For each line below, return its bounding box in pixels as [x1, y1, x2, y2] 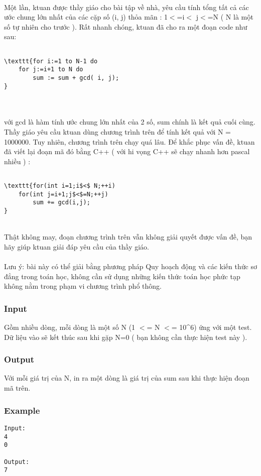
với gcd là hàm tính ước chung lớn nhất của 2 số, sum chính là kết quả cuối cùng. [4, 116, 255, 127]
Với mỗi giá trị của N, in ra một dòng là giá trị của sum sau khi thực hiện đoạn [4, 373, 249, 383]
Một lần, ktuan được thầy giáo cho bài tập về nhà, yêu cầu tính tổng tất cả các [4, 2, 249, 12]
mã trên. [4, 383, 31, 393]
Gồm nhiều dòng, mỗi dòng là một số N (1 [4, 322, 136, 332]
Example [4, 404, 40, 416]
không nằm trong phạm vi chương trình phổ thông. [4, 281, 162, 291]
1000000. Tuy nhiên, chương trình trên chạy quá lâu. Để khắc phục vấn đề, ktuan [4, 136, 255, 147]
